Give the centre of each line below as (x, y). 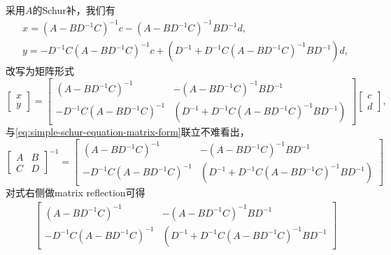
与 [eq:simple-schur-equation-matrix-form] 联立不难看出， (128, 132)
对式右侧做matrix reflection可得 (76, 192)
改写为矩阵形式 (40, 71)
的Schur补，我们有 (74, 10)
